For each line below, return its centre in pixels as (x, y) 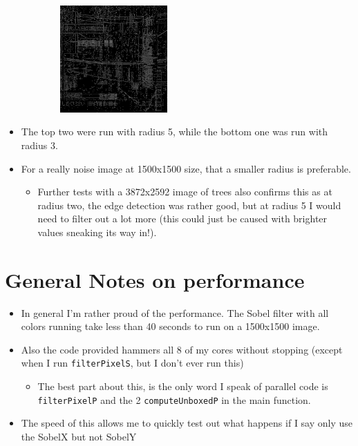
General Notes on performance (155, 279)
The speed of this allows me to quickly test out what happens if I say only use (187, 423)
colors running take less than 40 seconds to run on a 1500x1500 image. (170, 326)
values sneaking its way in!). (97, 232)
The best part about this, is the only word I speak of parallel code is (183, 386)
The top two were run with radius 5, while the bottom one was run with (175, 132)
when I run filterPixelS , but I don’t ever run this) (132, 363)
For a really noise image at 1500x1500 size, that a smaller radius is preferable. (186, 168)
